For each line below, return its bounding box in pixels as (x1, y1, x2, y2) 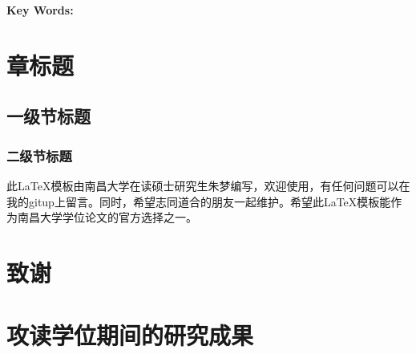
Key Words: (6, 2, 74, 18)
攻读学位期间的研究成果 (6, 319, 254, 352)
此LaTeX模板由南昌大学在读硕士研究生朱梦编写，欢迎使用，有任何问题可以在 (6, 177, 410, 193)
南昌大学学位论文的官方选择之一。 (17, 209, 197, 226)
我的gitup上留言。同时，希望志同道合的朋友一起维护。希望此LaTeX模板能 (6, 193, 391, 210)
